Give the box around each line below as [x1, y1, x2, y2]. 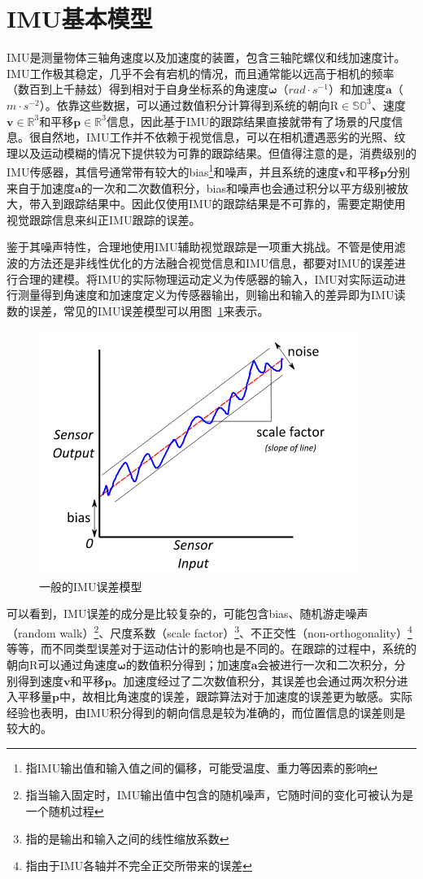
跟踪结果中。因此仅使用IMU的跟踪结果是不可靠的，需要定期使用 [63, 195, 406, 212]
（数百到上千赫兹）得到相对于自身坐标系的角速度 [7, 81, 268, 98]
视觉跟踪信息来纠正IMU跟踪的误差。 [7, 211, 201, 228]
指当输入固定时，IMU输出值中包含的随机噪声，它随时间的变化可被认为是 [25, 786, 414, 803]
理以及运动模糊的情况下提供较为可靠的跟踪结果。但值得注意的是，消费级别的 [7, 144, 416, 161]
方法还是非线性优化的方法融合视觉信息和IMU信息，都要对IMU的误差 [28, 254, 395, 271]
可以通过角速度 [37, 655, 118, 672]
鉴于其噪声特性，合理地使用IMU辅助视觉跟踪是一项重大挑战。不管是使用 [7, 238, 395, 255]
